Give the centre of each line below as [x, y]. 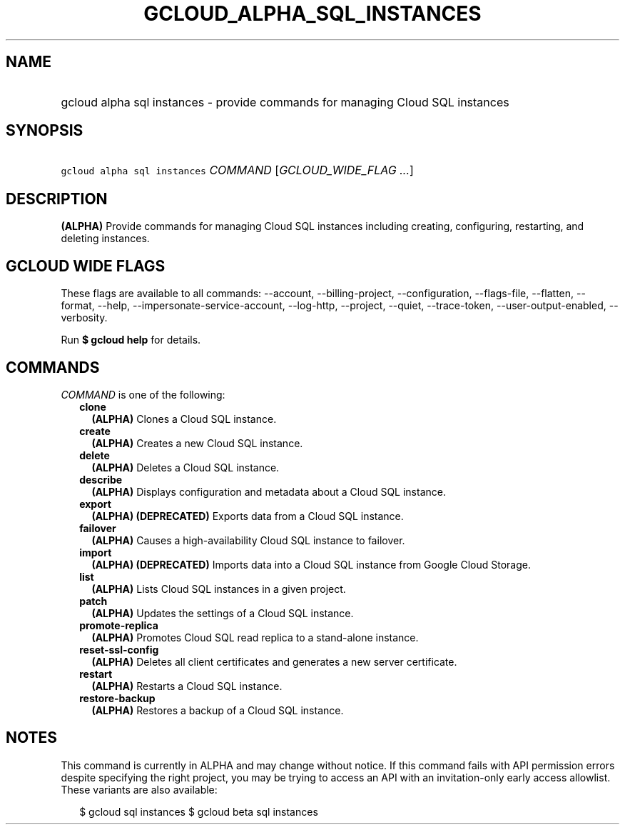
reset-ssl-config [119, 649]
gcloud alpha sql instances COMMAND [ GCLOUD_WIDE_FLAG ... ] [237, 170]
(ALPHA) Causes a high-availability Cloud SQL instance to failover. [248, 540]
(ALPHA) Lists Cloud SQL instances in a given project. [219, 589]
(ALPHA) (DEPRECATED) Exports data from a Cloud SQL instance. [248, 516]
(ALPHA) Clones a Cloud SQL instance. [184, 419]
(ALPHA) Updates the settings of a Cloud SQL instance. [223, 613]
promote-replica [119, 625]
